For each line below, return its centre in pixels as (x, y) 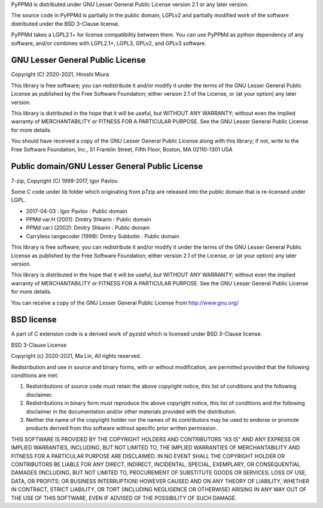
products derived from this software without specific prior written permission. (122, 428)
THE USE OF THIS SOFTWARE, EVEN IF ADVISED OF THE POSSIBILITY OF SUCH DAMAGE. (124, 498)
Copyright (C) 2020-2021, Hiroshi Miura (60, 74)
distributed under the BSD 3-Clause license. (65, 23)
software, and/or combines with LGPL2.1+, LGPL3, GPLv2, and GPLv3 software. (109, 43)
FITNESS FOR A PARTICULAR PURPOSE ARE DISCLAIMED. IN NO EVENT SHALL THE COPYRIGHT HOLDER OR (148, 456)
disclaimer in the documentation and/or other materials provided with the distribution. (131, 411)
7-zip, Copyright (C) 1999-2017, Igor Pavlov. (65, 181)
